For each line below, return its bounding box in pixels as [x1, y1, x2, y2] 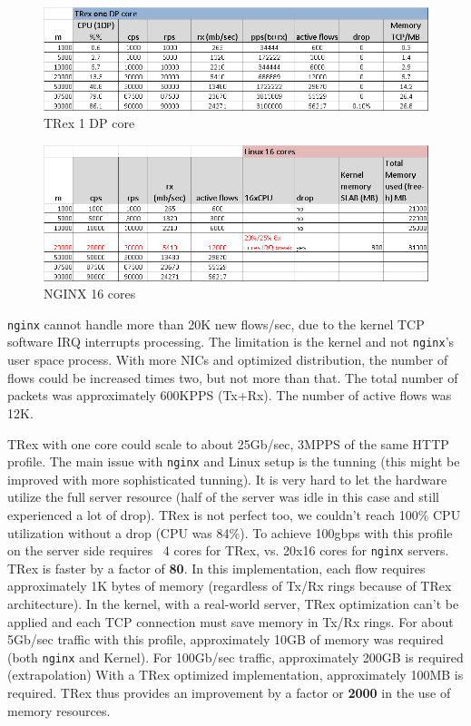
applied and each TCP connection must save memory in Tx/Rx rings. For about [7, 612, 454, 631]
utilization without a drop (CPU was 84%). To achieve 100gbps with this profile [7, 523, 453, 542]
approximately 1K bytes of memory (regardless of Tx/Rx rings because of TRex [7, 576, 452, 595]
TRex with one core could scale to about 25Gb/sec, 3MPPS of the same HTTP [7, 434, 449, 453]
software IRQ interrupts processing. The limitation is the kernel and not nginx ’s [7, 332, 455, 351]
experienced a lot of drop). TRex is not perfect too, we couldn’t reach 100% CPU [7, 505, 461, 524]
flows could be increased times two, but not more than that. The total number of [7, 368, 458, 387]
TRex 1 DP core [44, 113, 135, 132]
